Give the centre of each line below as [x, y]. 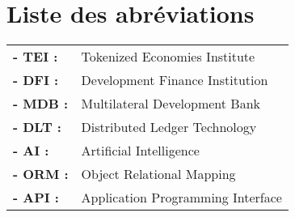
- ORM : [41, 174]
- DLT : [37, 127]
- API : [36, 198]
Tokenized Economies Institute [168, 57]
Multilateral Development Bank [171, 104]
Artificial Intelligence [140, 151]
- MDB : [41, 104]
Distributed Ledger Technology [169, 127]
